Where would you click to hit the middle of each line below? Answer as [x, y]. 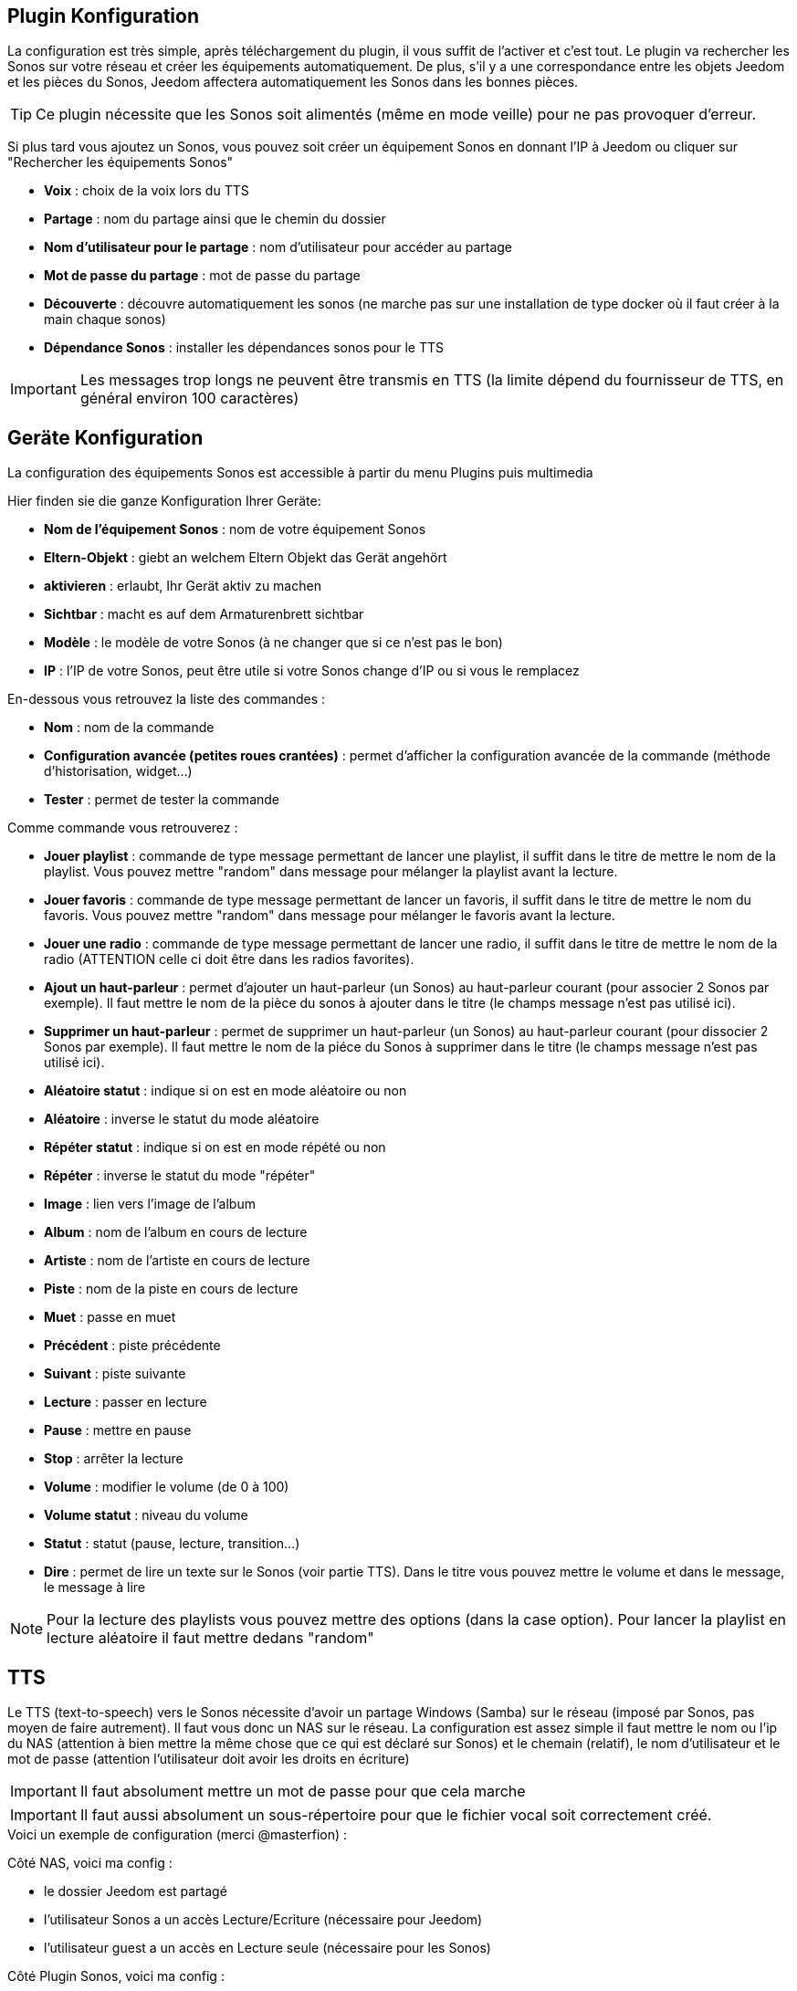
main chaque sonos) [105, 320]
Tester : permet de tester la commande [162, 800]
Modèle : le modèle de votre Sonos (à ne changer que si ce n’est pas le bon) [273, 643]
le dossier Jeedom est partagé [136, 1891]
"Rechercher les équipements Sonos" [121, 162]
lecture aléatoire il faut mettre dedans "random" [210, 1638]
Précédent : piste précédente [132, 1346]
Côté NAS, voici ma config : [90, 1863]
